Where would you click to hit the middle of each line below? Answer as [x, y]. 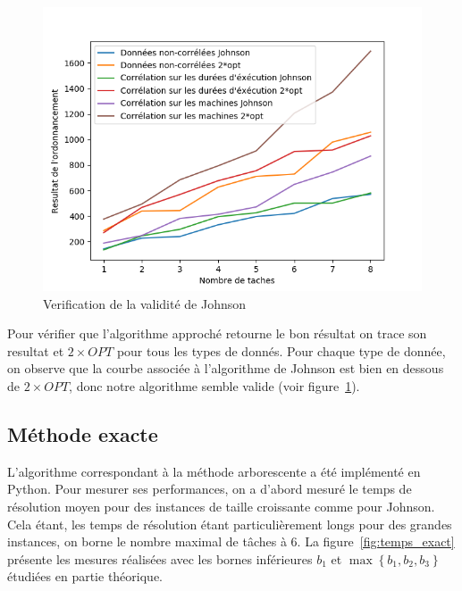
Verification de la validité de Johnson [145, 303]
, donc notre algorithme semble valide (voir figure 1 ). [214, 385]
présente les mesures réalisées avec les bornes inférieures [160, 558]
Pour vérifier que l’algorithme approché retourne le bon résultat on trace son [217, 333]
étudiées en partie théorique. [85, 576]
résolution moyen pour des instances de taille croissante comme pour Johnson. [221, 506]
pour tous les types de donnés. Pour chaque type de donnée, [281, 350]
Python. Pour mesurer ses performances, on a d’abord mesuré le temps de [210, 489]
